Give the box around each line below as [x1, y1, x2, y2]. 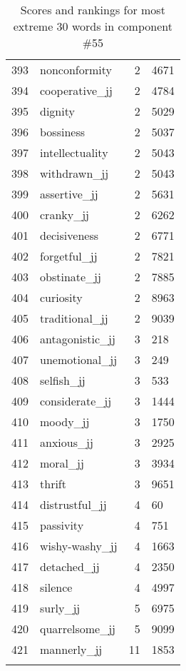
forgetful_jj [40, 248, 98, 264]
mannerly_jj [40, 641, 103, 657]
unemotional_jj [40, 351, 118, 368]
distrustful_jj [40, 496, 107, 513]
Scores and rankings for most [20, 1, 165, 18]
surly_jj [40, 600, 81, 616]
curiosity [40, 289, 83, 306]
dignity [40, 103, 75, 119]
